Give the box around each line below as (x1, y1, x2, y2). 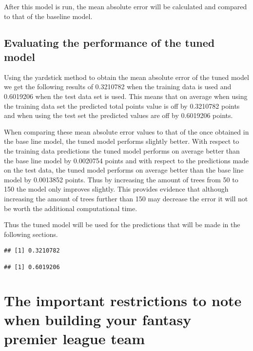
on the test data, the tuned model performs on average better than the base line (4, 165, 244, 175)
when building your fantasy (4, 309, 192, 329)
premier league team (4, 329, 145, 349)
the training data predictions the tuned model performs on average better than (4, 145, 240, 156)
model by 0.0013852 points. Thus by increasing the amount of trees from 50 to (4, 174, 238, 184)
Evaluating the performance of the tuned (4, 35, 215, 50)
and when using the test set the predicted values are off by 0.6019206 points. (4, 110, 233, 120)
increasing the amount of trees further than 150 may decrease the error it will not (4, 193, 248, 203)
